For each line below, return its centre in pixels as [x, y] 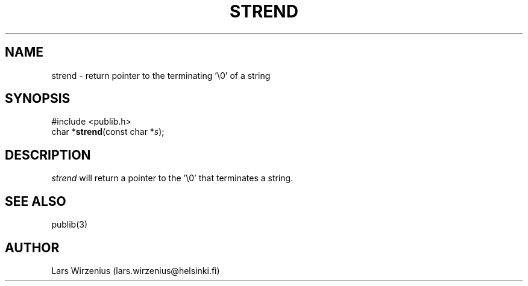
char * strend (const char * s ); [108, 132]
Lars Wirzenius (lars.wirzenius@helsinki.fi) [136, 270]
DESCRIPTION [48, 155]
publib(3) [70, 225]
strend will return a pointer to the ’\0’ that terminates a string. [172, 178]
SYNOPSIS [38, 99]
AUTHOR [32, 247]
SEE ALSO [36, 201]
